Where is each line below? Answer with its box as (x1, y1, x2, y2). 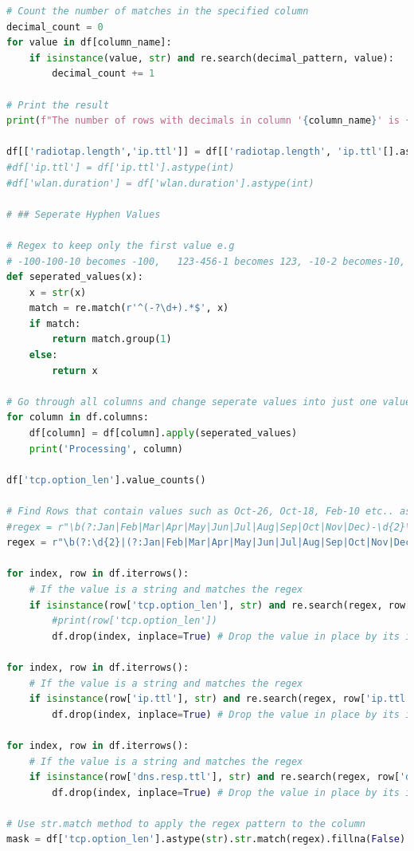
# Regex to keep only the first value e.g (6, 239, 235, 251)
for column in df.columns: (6, 412, 149, 424)
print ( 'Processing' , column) (29, 443, 183, 455)
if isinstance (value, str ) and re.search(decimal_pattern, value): (29, 52, 394, 64)
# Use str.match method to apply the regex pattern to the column (6, 818, 366, 829)
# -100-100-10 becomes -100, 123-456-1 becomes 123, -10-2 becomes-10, (6, 255, 406, 267)
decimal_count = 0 (6, 21, 103, 33)
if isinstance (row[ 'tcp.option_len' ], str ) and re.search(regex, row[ (29, 599, 412, 611)
